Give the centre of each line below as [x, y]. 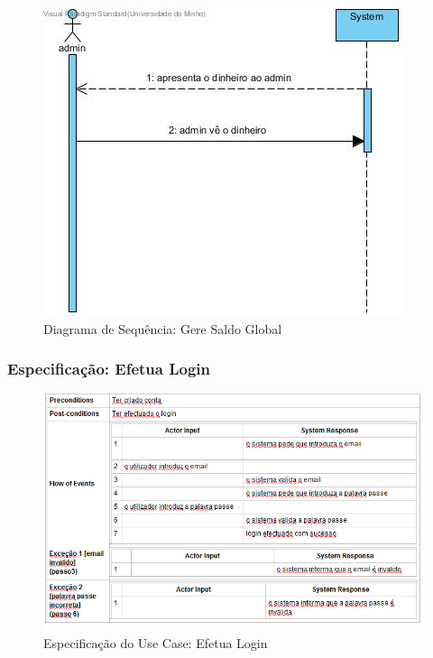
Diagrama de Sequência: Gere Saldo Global [163, 328]
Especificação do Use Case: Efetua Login [156, 643]
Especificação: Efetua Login [109, 369]
